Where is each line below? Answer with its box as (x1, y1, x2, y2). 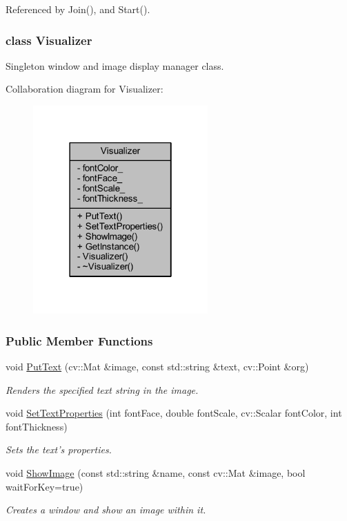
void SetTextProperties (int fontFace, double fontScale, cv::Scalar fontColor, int (6, 406, 342, 420)
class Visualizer (6, 31, 92, 48)
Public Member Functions (6, 332, 153, 349)
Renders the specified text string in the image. (6, 382, 199, 397)
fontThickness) (6, 419, 68, 433)
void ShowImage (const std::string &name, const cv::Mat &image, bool (6, 466, 306, 480)
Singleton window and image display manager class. (6, 58, 224, 73)
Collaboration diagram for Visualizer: (6, 82, 163, 96)
